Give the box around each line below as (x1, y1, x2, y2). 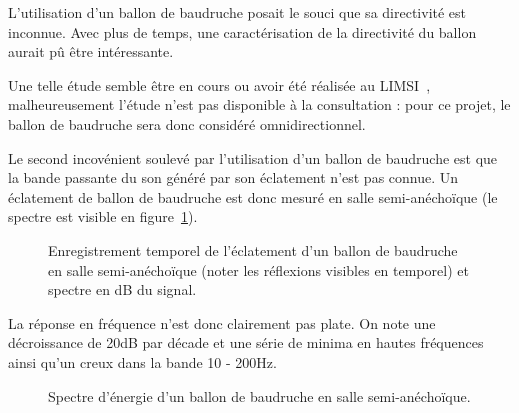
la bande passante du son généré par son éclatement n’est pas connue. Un (8, 167, 459, 188)
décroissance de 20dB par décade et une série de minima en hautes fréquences (8, 332, 484, 353)
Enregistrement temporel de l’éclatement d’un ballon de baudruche (48, 239, 458, 260)
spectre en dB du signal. (48, 279, 197, 300)
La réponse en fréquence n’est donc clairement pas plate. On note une (8, 312, 436, 333)
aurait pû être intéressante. (8, 41, 174, 62)
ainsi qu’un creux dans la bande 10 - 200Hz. (8, 351, 277, 372)
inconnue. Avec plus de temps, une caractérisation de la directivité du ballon (8, 21, 477, 42)
